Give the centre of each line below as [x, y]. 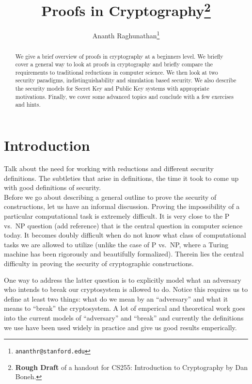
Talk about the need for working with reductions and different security [109, 168]
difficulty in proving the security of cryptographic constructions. [99, 263]
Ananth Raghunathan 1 [126, 35]
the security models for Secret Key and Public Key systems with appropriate [112, 88]
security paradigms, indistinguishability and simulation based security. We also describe [126, 80]
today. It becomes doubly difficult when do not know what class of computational [125, 235]
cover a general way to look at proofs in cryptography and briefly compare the [114, 64]
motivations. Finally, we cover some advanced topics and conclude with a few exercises [124, 96]
